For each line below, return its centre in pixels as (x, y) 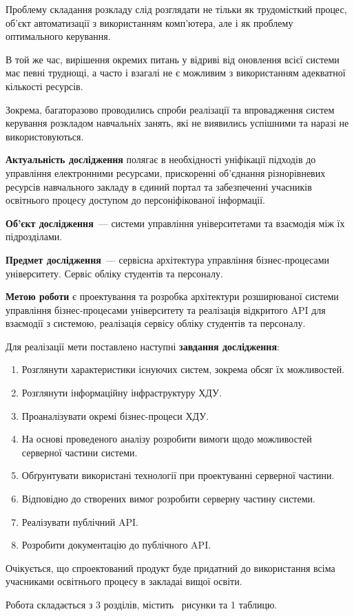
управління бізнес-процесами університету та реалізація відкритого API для (166, 309)
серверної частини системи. (80, 452)
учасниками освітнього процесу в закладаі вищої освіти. (124, 581)
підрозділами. (34, 236)
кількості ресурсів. (44, 86)
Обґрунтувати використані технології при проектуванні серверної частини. (178, 475)
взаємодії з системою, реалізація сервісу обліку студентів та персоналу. (156, 323)
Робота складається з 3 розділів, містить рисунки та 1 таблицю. (142, 604)
